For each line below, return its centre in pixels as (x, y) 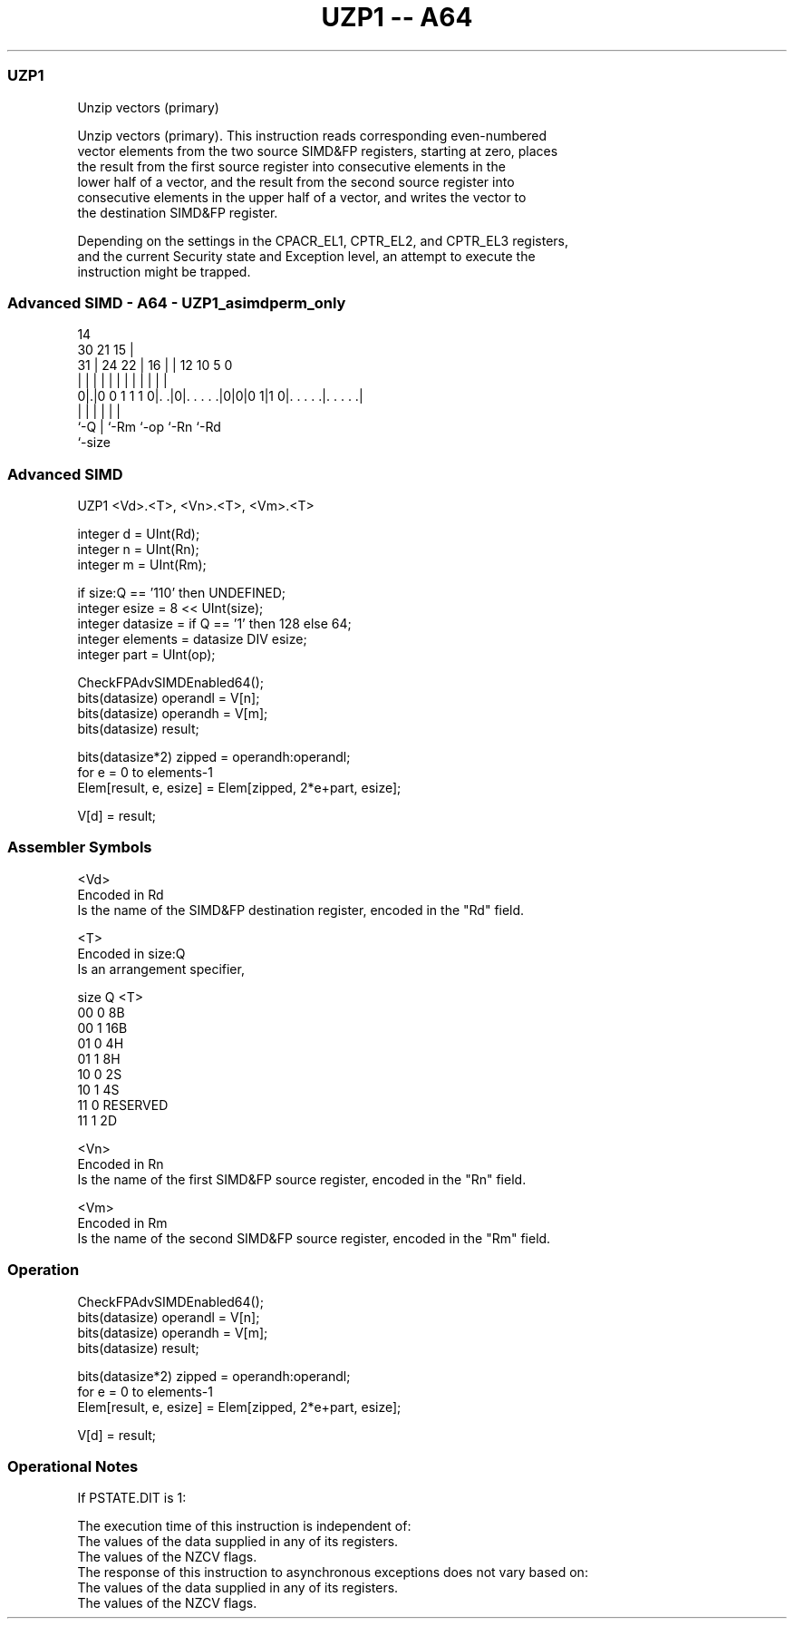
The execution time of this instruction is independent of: (244, 1526)
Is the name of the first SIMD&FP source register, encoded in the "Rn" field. (302, 1179)
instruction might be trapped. (164, 271)
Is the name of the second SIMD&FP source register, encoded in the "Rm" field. (314, 1238)
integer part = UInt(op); (146, 654)
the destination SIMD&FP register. (178, 212)
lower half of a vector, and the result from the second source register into (296, 181)
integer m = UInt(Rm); (142, 565)
